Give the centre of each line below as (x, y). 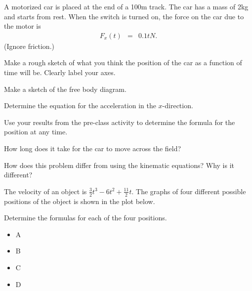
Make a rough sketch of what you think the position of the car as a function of (123, 62)
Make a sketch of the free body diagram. (65, 89)
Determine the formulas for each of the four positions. (85, 218)
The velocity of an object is (45, 191)
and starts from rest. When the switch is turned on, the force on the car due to (124, 16)
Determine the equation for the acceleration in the (80, 105)
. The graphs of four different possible (189, 191)
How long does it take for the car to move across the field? (93, 148)
